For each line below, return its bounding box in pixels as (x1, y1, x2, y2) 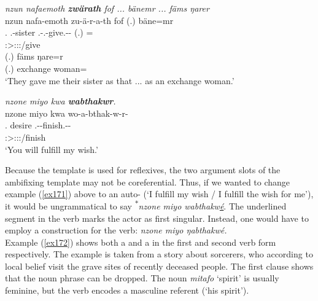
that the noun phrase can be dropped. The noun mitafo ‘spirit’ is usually (5, 272, 279, 284)
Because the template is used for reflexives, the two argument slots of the (5, 163, 281, 176)
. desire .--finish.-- (5, 119, 71, 131)
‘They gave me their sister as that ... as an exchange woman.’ (5, 74, 235, 87)
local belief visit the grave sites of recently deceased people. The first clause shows (5, 259, 314, 272)
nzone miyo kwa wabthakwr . (5, 95, 116, 107)
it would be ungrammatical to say (5, 199, 133, 212)
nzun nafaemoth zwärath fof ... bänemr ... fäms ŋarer (5, 2, 209, 14)
